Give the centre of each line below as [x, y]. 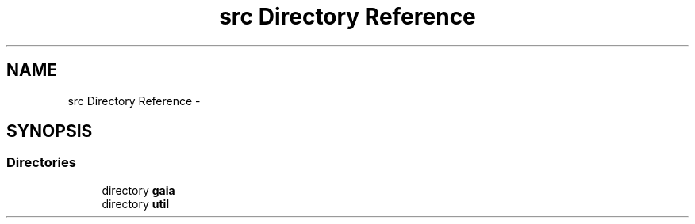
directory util [136, 203]
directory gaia [138, 190]
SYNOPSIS [50, 131]
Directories [41, 163]
